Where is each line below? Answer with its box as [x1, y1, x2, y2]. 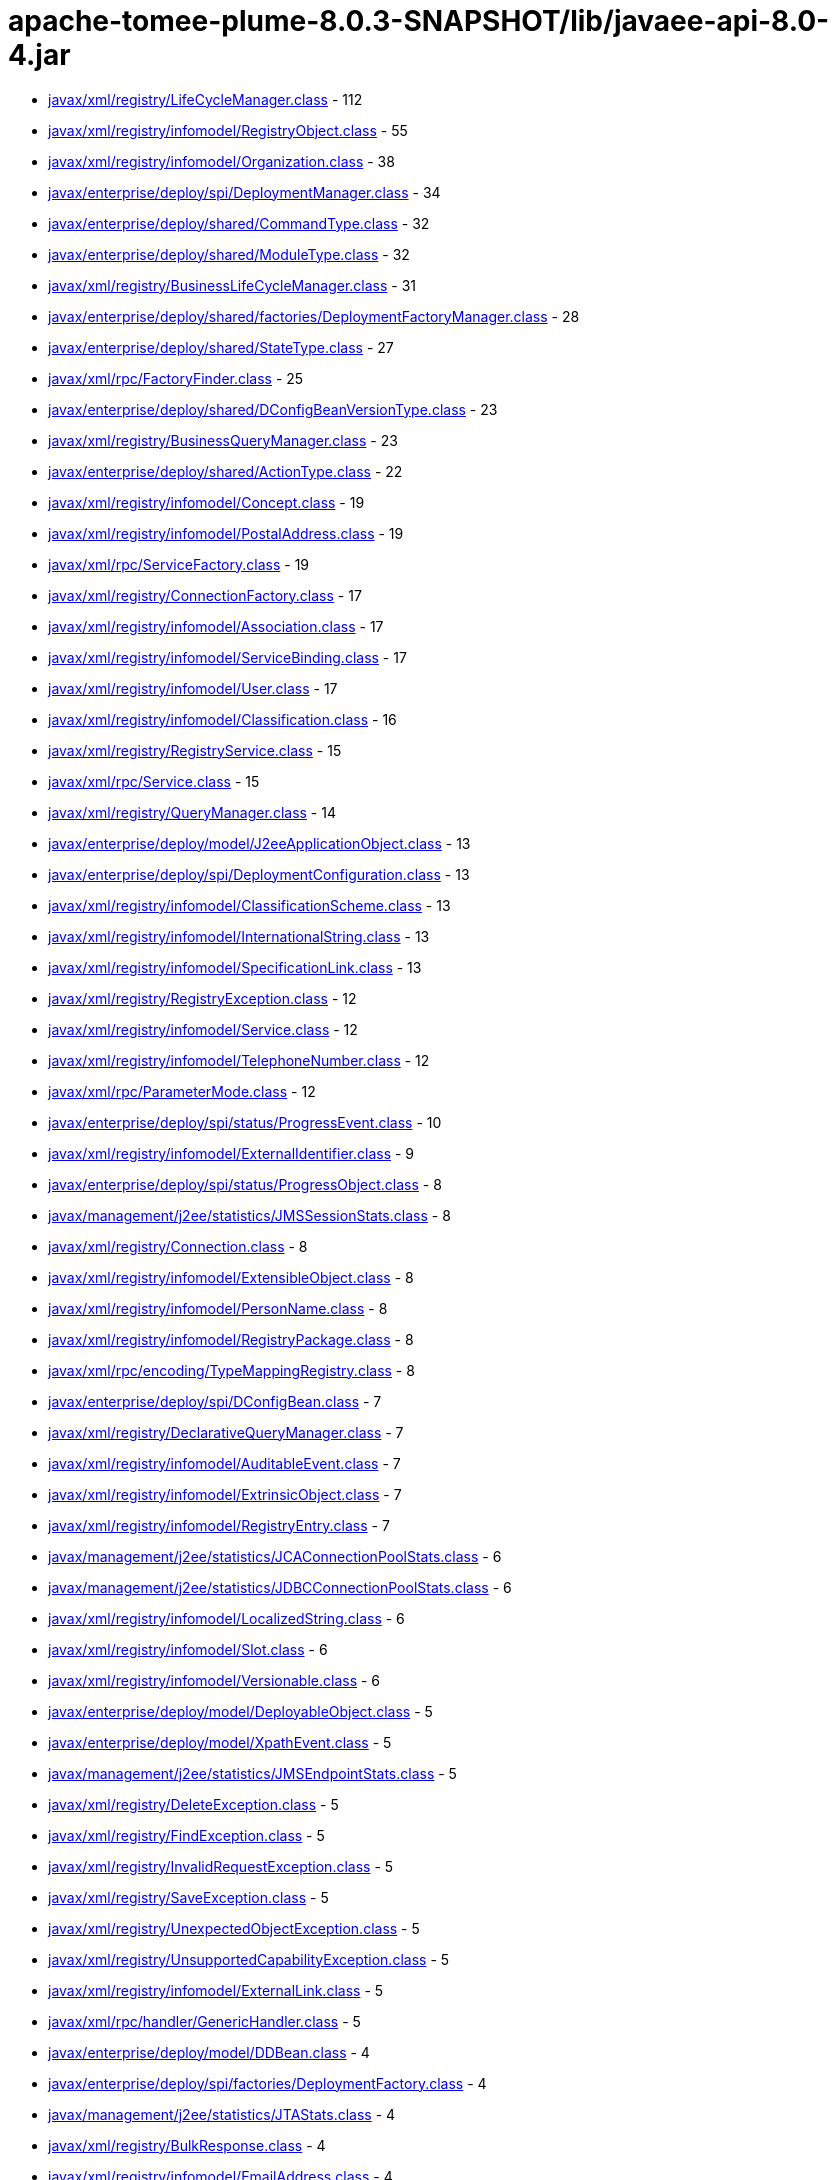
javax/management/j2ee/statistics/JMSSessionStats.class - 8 [48, 1206, 451, 1224]
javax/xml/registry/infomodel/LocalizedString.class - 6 [48, 1609, 405, 1627]
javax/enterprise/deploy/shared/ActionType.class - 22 [48, 462, 403, 480]
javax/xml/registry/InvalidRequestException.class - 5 [48, 1857, 394, 1875]
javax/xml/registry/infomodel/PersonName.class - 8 [48, 1299, 388, 1317]
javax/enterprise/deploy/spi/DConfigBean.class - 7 [48, 1392, 382, 1410]
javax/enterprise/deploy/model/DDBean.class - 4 [48, 2043, 370, 2061]
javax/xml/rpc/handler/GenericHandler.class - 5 [48, 2012, 361, 2030]
